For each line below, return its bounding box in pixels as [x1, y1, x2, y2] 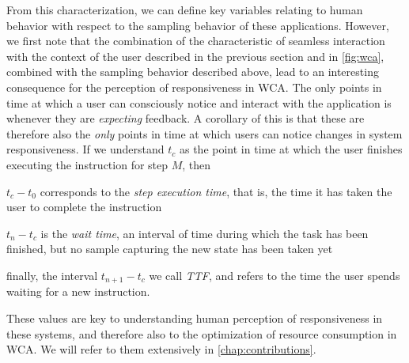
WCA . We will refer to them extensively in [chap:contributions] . [6, 341, 316, 357]
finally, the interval [6, 267, 98, 283]
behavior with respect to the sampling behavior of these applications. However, [6, 17, 389, 33]
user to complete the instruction [6, 199, 162, 215]
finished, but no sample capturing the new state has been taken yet [6, 240, 333, 257]
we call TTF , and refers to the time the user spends [149, 267, 400, 283]
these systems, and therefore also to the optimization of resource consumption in [6, 325, 397, 342]
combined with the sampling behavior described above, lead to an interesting [6, 63, 379, 80]
